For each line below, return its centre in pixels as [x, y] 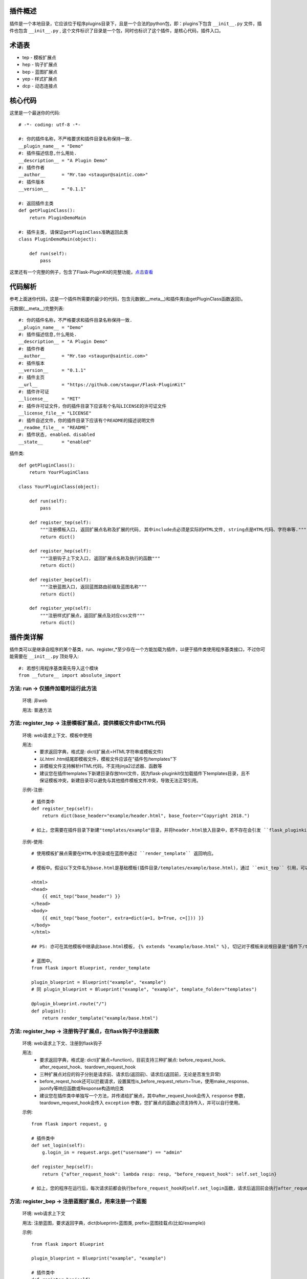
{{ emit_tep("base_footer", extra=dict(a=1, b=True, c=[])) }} [123, 918]
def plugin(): [49, 1011]
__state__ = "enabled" [55, 442]
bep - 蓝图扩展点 [40, 72]
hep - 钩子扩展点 [40, 64]
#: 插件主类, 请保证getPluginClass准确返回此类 [73, 232]
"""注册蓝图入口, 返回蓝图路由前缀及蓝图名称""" [93, 587]
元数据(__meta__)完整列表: [37, 308]
